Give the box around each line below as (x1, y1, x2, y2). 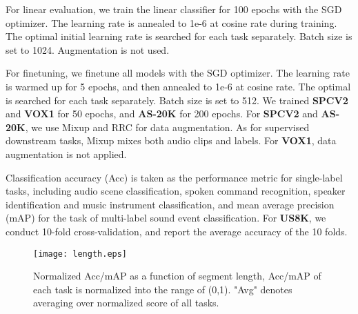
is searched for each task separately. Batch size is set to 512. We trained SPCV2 (6, 92, 348, 107)
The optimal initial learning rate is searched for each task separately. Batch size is (6, 29, 352, 43)
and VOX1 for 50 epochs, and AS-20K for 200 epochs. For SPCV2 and (6, 106, 318, 121)
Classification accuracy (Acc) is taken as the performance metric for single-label (6, 170, 343, 184)
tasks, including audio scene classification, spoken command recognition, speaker (6, 184, 346, 198)
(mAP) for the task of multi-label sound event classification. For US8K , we (6, 210, 326, 225)
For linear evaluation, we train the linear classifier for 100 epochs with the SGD (6, 2, 342, 16)
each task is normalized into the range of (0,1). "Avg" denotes (33, 282, 292, 296)
